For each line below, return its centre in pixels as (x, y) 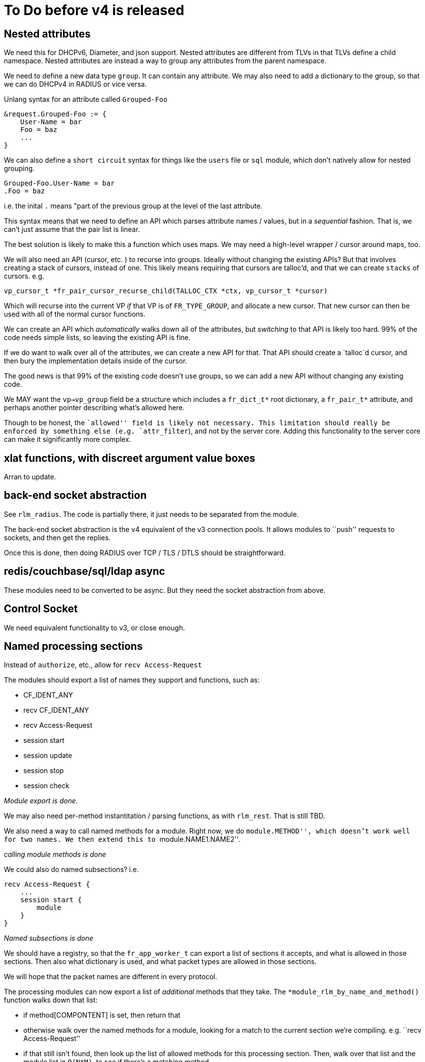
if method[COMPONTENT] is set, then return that (102, 1015)
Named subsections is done (49, 938)
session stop (44, 771)
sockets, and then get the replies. (57, 537)
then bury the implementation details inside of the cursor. (96, 361)
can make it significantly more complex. (68, 439)
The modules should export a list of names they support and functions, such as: (132, 680)
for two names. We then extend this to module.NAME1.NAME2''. (122, 839)
